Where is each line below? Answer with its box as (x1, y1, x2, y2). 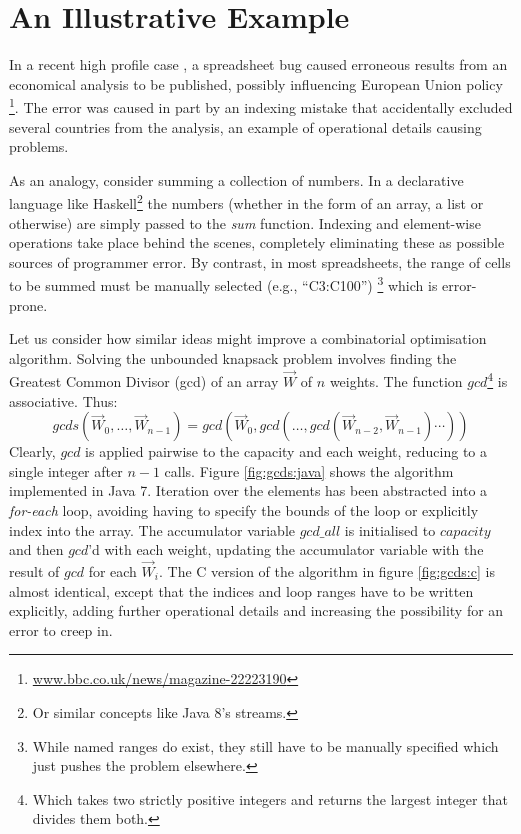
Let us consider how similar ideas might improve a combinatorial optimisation (9, 328, 487, 349)
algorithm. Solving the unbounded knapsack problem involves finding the (9, 347, 457, 368)
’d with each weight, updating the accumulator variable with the (88, 539, 484, 560)
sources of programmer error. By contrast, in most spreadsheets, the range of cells (9, 251, 511, 272)
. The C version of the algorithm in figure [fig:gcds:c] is (158, 561, 495, 582)
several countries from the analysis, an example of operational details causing (9, 116, 482, 137)
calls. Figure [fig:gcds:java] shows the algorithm (164, 460, 454, 481)
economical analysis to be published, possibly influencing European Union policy (9, 73, 503, 94)
